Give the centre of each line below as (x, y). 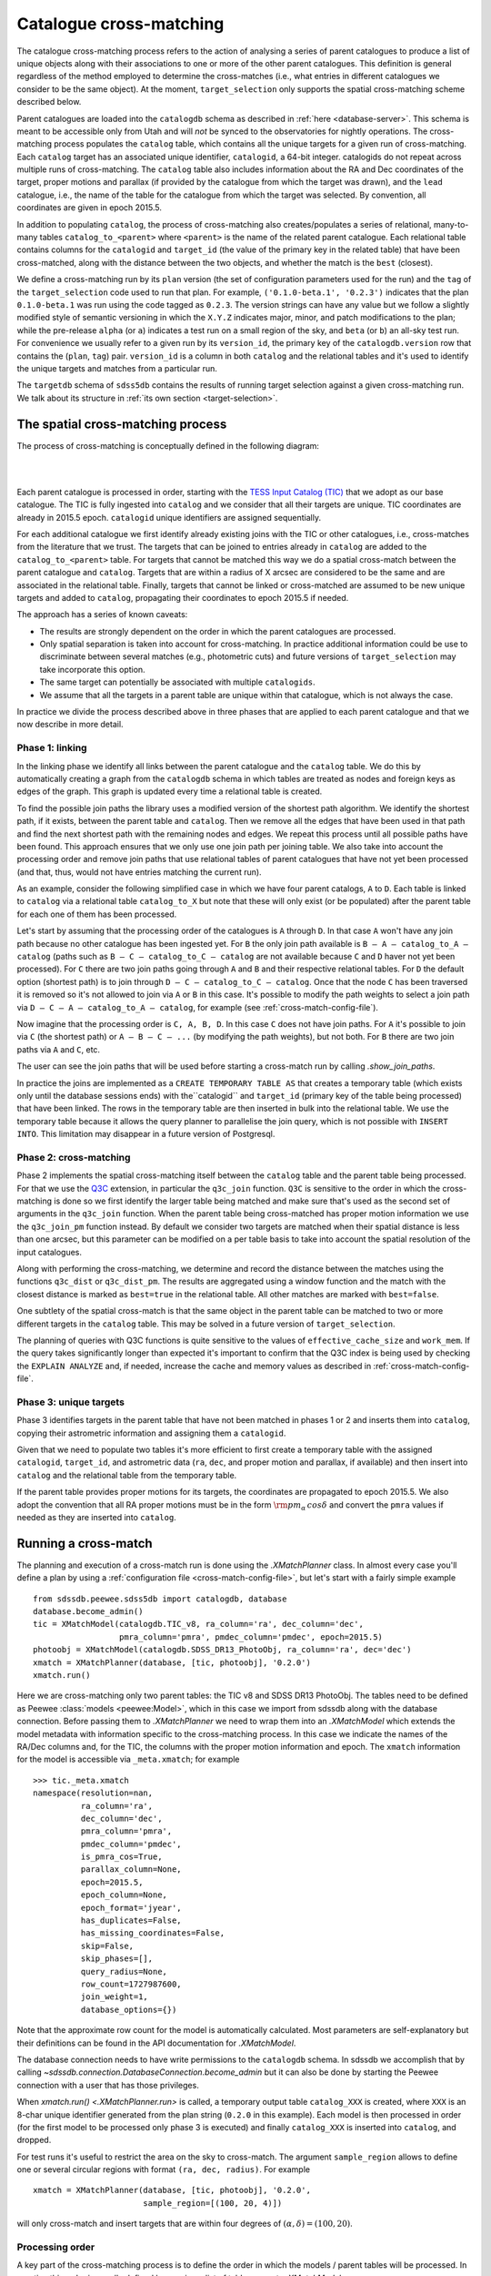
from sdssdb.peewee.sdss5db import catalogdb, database (160, 1599)
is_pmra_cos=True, (121, 1857)
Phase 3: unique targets (70, 1402)
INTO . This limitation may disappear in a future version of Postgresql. (146, 1134)
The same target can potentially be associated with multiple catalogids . (177, 682)
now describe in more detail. (70, 725)
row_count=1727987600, (131, 1984)
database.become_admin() (88, 1612)
